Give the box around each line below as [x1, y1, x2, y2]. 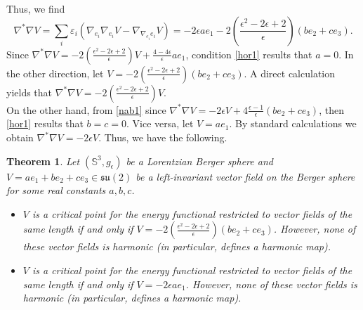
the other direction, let [6, 65, 104, 80]
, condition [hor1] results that [185, 46, 312, 61]
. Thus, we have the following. [98, 130, 227, 145]
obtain [6, 130, 34, 145]
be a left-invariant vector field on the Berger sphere [136, 169, 355, 183]
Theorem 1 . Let [6, 153, 80, 168]
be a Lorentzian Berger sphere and [126, 153, 273, 168]
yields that [6, 84, 53, 99]
